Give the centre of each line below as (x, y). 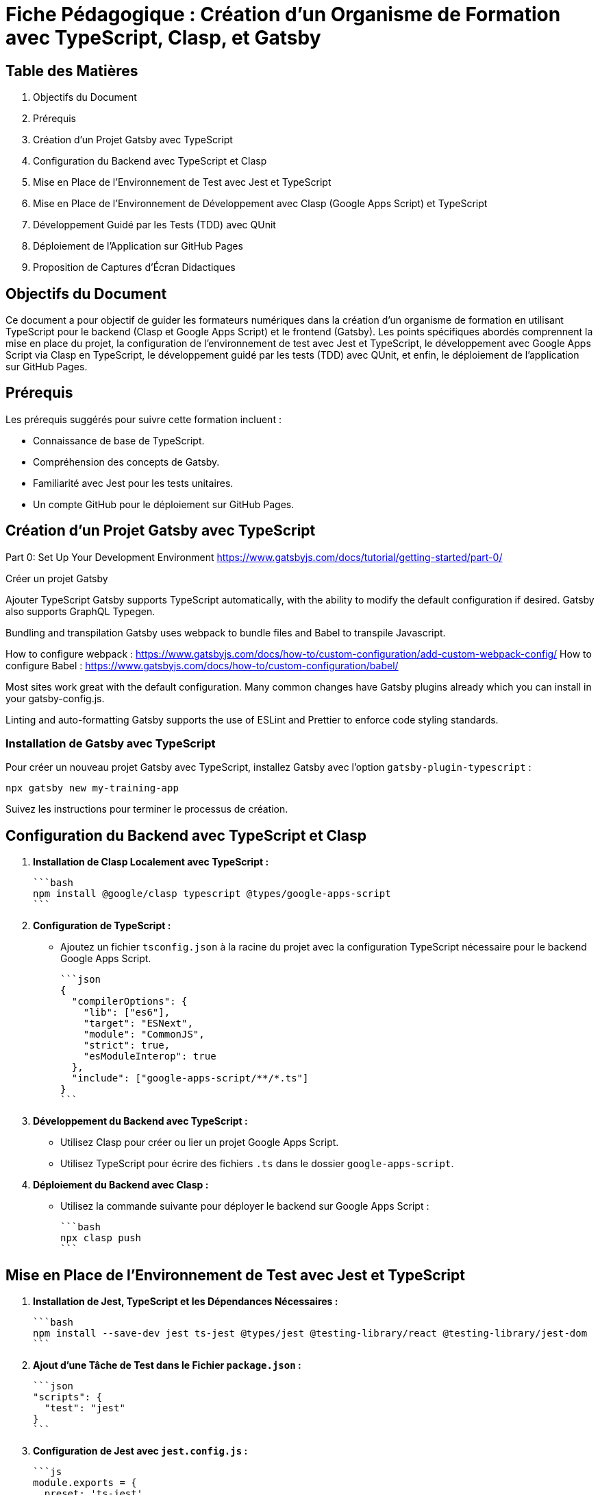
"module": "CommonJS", (144, 1034)
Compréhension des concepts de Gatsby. (126, 462)
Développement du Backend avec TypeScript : (140, 1121)
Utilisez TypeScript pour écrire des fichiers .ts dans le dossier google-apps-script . (257, 1164)
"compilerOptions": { (129, 1002)
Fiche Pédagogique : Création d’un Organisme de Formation (283, 14)
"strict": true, (127, 1045)
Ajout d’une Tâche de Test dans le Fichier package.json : (167, 1365)
